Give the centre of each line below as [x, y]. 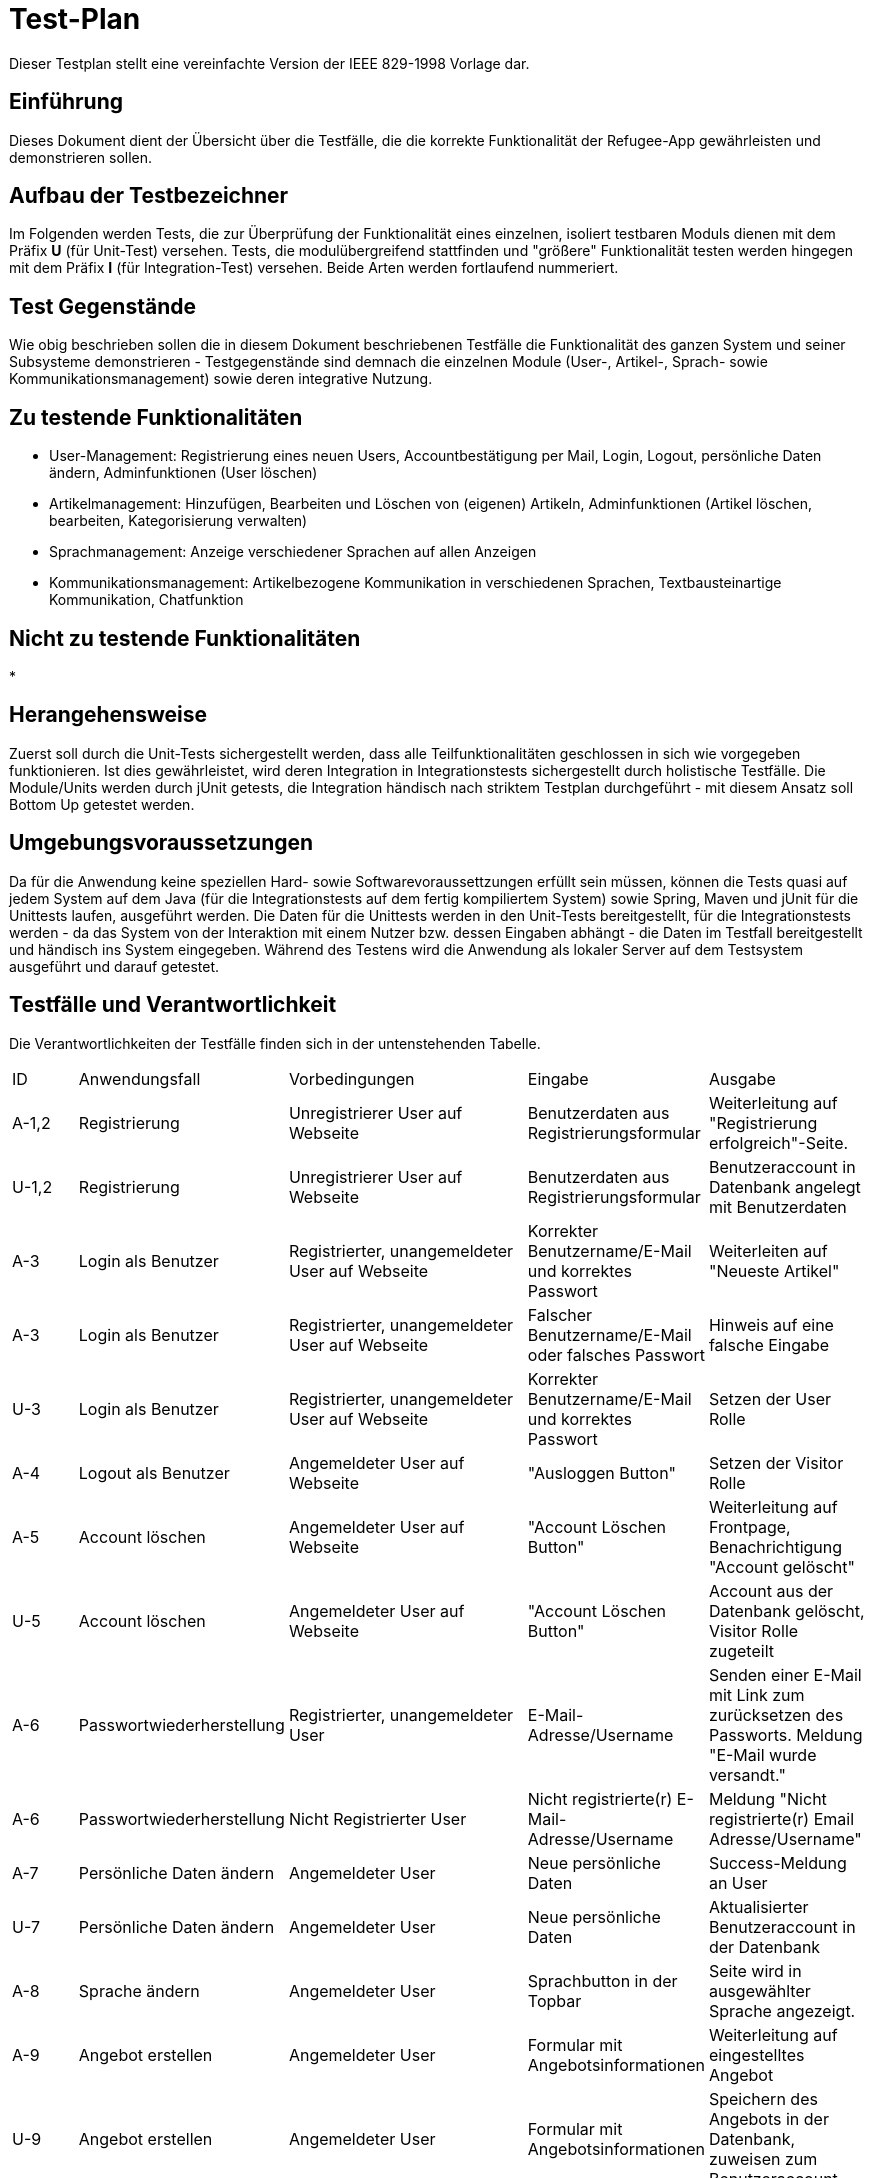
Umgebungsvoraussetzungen [161, 843]
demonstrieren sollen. [81, 157]
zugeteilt [741, 1650]
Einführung [66, 102]
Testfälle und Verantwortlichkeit [173, 1005]
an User [738, 1882]
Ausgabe [742, 1078]
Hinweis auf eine [771, 1324]
